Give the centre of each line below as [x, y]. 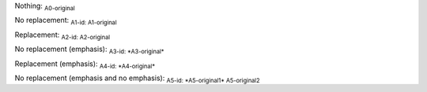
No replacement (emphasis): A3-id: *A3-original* [89, 50]
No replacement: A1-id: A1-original [66, 21]
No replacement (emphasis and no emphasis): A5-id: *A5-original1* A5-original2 [137, 79]
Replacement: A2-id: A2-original [62, 35]
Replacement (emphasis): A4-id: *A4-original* [85, 64]
